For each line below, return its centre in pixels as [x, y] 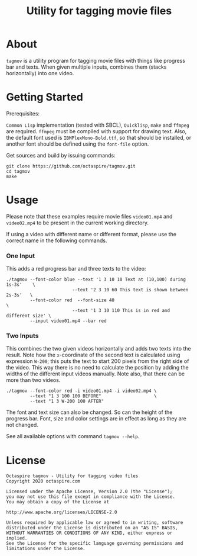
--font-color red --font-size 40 [72, 300]
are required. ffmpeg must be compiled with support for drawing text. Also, [96, 131]
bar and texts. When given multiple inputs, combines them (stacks [86, 67]
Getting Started [45, 97]
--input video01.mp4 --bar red [68, 321]
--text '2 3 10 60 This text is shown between [130, 290]
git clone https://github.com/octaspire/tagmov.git [71, 166]
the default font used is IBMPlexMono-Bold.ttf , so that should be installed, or [99, 137]
